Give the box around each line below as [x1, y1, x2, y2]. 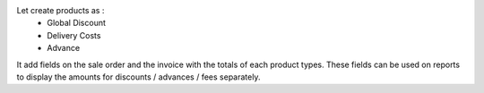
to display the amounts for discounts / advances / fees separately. [16, 72, 261, 82]
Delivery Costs [47, 30, 101, 40]
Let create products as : [16, 5, 105, 15]
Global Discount [47, 18, 107, 29]
